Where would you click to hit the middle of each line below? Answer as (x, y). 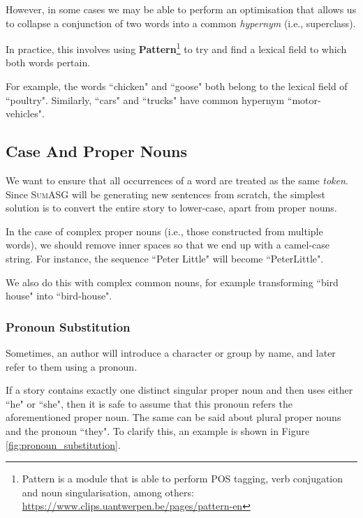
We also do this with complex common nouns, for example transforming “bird (172, 282)
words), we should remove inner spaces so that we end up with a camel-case (168, 245)
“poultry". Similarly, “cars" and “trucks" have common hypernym (145, 99)
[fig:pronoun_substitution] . (63, 444)
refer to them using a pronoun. (72, 366)
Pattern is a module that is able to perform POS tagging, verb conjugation (183, 479)
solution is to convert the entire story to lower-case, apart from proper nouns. (171, 208)
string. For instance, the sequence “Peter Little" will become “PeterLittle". (165, 258)
